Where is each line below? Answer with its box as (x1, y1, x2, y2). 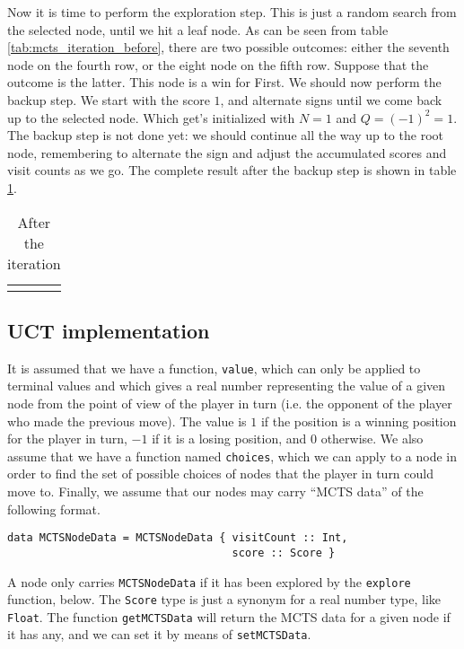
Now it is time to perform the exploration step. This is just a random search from (7, 3, 457, 21)
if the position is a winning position (260, 411, 457, 430)
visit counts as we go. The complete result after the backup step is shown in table (7, 161, 457, 180)
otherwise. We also (320, 429, 424, 448)
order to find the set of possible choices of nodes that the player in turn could (7, 464, 433, 483)
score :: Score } (232, 546, 336, 559)
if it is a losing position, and (152, 429, 307, 448)
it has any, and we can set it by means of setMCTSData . (7, 625, 311, 644)
